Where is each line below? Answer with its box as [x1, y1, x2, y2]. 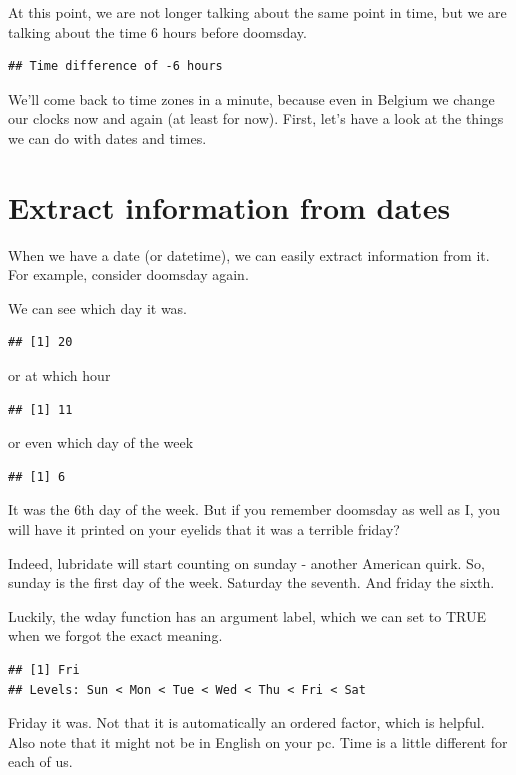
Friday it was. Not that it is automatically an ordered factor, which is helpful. [8, 712, 485, 733]
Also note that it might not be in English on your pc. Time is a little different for [8, 731, 508, 752]
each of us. [8, 751, 73, 772]
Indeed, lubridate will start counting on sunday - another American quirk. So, [8, 552, 485, 573]
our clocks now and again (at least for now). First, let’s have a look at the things [8, 108, 504, 129]
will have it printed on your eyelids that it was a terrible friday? [8, 519, 400, 540]
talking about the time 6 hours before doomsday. [8, 21, 307, 42]
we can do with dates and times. [8, 127, 207, 148]
